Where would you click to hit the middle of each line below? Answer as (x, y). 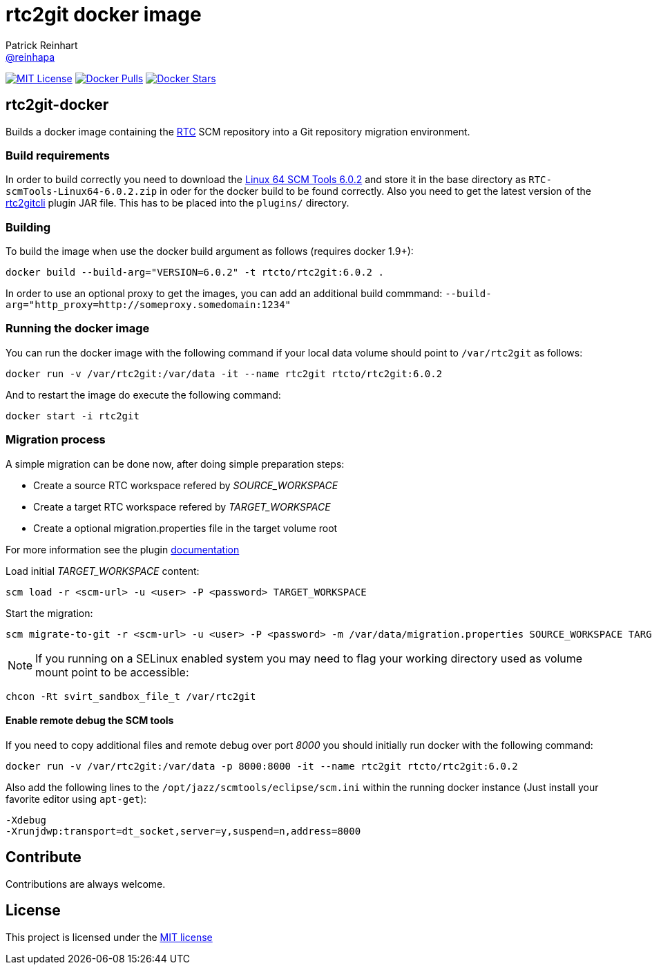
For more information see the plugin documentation (123, 549)
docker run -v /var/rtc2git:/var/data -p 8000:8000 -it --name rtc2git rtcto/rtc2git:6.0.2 (262, 766)
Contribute (44, 857)
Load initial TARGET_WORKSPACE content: (103, 571)
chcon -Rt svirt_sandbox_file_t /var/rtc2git (131, 696)
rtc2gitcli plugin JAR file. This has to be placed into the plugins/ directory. (178, 203)
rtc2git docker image (104, 15)
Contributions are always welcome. (86, 884)
